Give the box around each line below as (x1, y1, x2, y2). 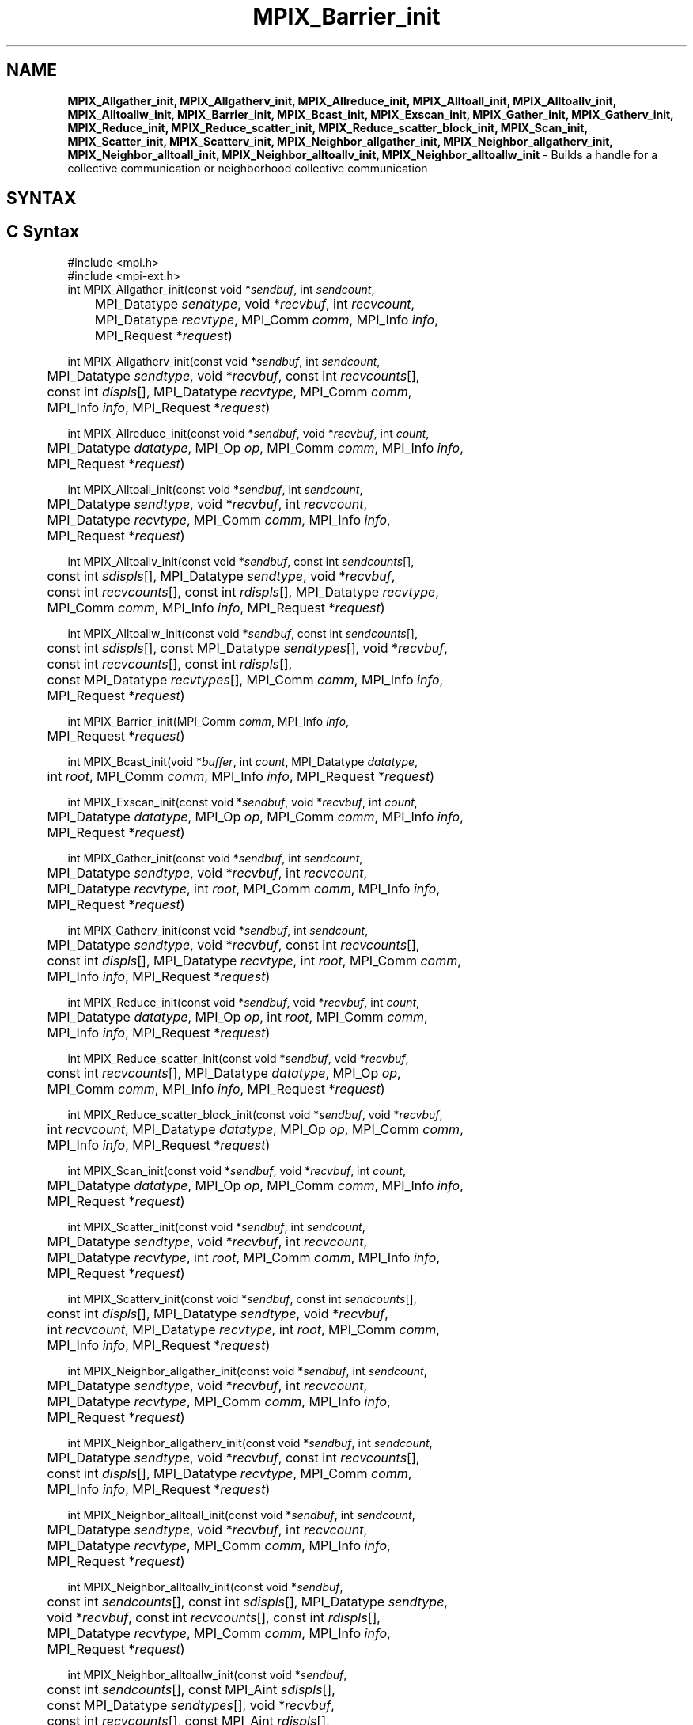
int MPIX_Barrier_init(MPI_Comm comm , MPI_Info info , (67, 714, 350, 728)
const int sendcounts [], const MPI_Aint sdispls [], (47, 1681, 335, 1697)
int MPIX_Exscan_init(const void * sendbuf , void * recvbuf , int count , (67, 794, 418, 809)
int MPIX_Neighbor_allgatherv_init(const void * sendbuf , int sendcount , (67, 1435, 433, 1450)
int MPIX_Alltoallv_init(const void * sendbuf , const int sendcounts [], (67, 554, 415, 568)
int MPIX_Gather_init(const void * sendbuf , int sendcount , (67, 851, 363, 865)
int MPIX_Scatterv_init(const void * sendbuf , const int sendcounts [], (67, 1291, 417, 1306)
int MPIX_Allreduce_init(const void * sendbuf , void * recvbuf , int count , (67, 426, 430, 440)
